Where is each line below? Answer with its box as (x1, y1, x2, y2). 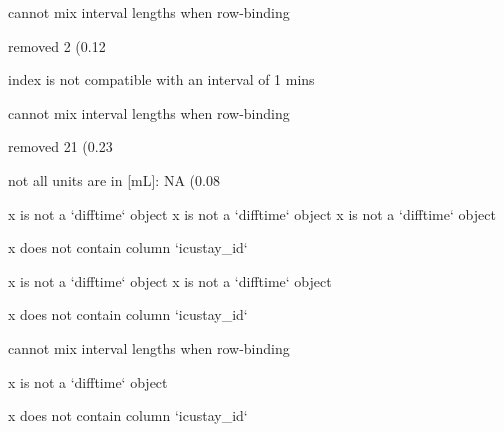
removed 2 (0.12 (8, 35, 106, 56)
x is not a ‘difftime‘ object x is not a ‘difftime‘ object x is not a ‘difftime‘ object (8, 203, 496, 224)
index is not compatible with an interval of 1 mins (8, 69, 315, 90)
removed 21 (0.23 (8, 136, 113, 157)
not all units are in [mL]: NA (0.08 (8, 169, 220, 190)
